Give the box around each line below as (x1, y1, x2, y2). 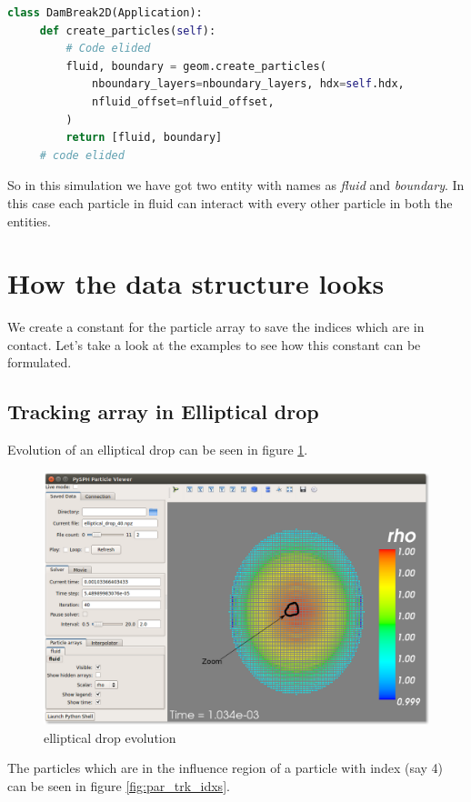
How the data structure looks (7, 265, 385, 302)
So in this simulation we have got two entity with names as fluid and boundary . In (7, 175, 465, 195)
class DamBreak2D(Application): (7, 6, 203, 19)
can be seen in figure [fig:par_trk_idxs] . (7, 776, 230, 795)
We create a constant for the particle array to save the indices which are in (7, 317, 425, 336)
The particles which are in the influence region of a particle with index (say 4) (7, 758, 444, 777)
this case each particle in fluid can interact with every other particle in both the (7, 193, 453, 212)
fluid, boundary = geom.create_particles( (65, 59, 326, 73)
